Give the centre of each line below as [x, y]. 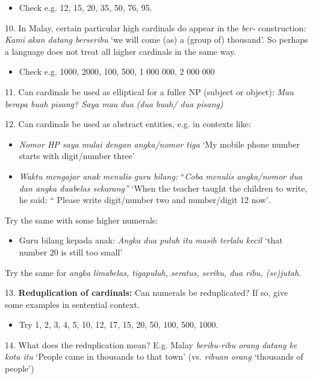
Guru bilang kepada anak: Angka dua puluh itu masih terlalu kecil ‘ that [151, 240]
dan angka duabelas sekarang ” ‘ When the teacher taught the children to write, [163, 188]
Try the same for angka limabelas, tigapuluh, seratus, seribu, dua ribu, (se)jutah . [153, 272]
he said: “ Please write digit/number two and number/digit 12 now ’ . [145, 200]
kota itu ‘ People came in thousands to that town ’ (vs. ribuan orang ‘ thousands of [154, 356]
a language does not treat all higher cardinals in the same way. [121, 51]
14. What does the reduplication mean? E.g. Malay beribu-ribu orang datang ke [151, 344]
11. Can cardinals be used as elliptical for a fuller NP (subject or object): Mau [149, 91]
